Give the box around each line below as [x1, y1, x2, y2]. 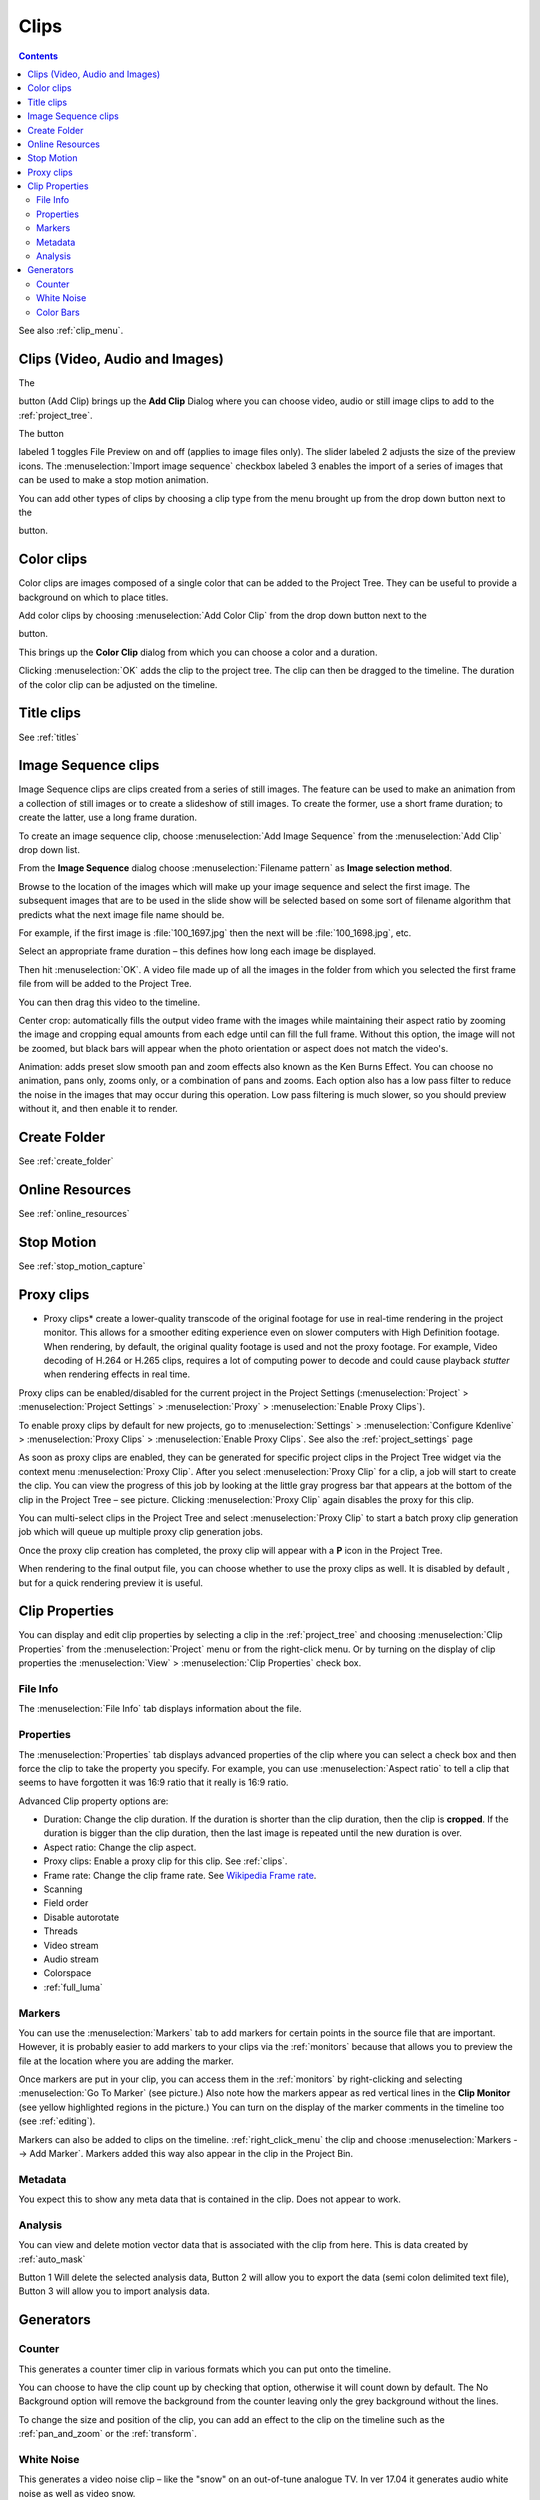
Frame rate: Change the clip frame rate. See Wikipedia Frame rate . [43, 1869, 317, 1881]
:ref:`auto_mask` [18, 2253, 86, 2265]
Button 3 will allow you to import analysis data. [18, 2285, 210, 2297]
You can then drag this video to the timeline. [18, 996, 200, 1008]
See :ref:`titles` [18, 731, 80, 743]
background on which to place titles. [18, 591, 169, 603]
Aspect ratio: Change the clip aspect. [43, 1841, 197, 1853]
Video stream [43, 1939, 99, 1951]
